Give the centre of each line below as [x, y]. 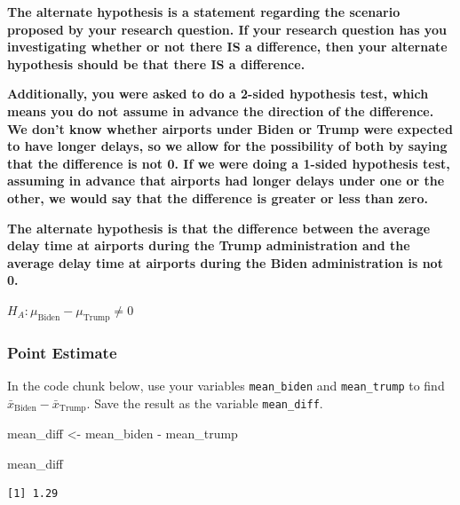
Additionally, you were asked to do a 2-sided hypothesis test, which [218, 94]
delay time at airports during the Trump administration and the [209, 245]
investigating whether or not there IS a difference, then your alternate [227, 47]
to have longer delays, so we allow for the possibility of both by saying [227, 146]
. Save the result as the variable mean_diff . [205, 402]
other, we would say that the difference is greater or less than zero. [218, 197]
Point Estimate [62, 352]
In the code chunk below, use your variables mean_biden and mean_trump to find [226, 385]
